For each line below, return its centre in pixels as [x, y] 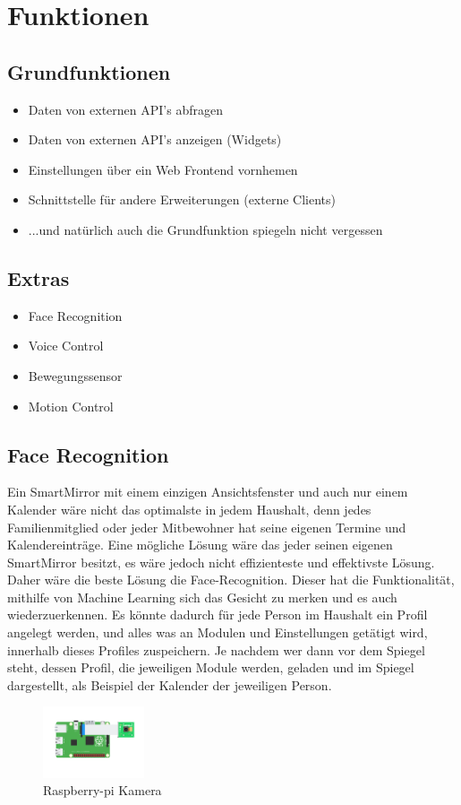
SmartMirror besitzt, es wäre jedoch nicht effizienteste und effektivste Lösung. [221, 562]
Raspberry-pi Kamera [102, 790]
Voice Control [66, 346]
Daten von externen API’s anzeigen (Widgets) [155, 139]
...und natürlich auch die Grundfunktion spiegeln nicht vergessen [205, 229]
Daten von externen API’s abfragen [125, 109]
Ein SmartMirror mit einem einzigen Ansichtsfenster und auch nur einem [208, 492]
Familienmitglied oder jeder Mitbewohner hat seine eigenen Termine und [207, 527]
